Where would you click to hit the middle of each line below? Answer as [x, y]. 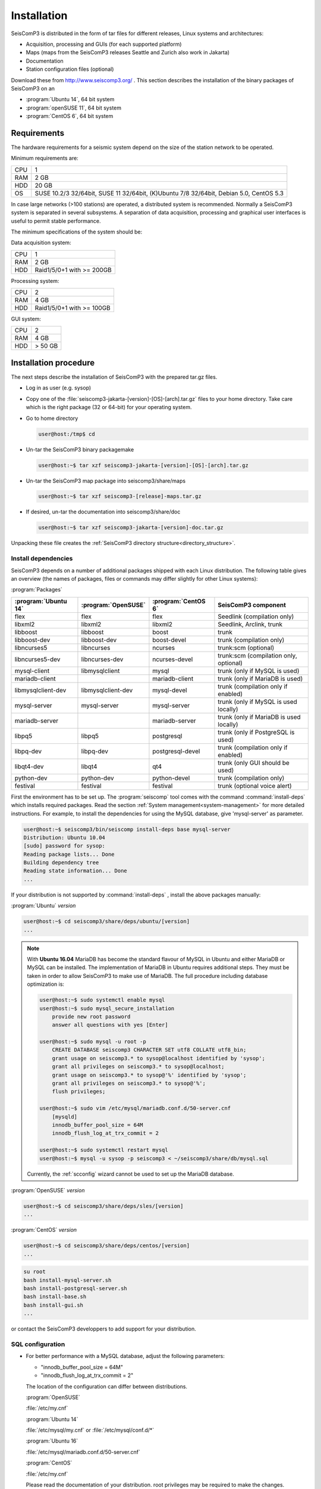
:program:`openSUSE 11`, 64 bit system [74, 108]
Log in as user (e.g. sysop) [59, 388]
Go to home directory [52, 418]
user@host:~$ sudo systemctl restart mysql [104, 1150]
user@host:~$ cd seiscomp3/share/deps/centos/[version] [107, 1246]
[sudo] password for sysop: [64, 846]
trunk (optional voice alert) [255, 786]
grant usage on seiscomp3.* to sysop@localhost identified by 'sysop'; [159, 1058]
